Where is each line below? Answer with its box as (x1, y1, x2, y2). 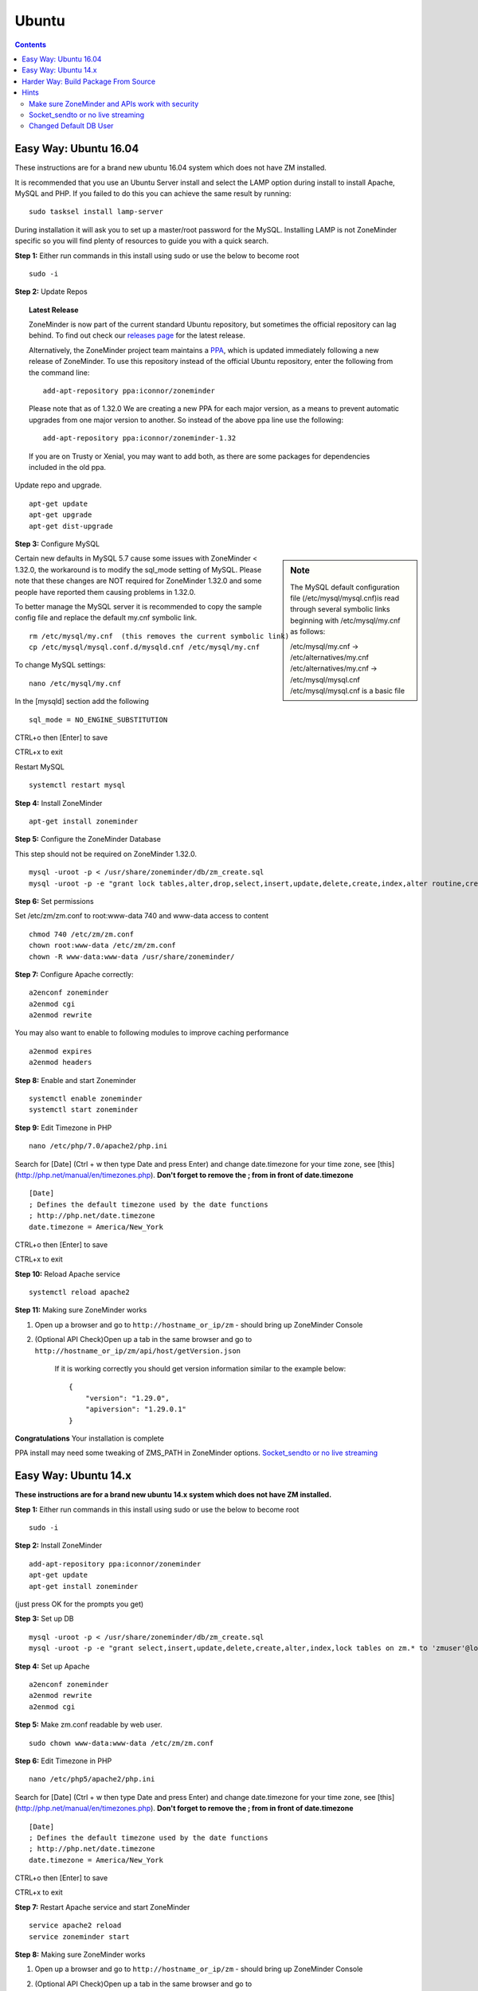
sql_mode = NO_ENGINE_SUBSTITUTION (29, 715, 168, 724)
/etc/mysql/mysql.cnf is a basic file (290, 686, 406, 696)
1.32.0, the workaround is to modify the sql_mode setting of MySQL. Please (14, 565, 262, 574)
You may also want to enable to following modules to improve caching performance (14, 1028, 289, 1038)
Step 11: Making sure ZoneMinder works (14, 1305, 147, 1315)
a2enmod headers (29, 1058, 92, 1067)
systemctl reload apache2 (29, 1288, 131, 1297)
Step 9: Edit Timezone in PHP (14, 1123, 112, 1132)
